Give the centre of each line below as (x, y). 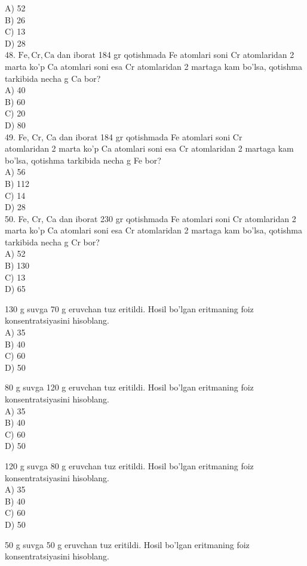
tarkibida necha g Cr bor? (52, 242)
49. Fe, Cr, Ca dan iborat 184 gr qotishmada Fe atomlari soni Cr (124, 136)
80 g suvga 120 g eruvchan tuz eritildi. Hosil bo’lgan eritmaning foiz (129, 387)
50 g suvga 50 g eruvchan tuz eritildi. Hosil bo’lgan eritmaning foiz (127, 544)
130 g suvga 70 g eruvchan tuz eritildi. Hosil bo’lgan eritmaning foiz (129, 308)
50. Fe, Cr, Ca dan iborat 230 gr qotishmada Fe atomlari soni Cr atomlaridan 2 (151, 218)
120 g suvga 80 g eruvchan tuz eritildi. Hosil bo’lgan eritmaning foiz (129, 465)
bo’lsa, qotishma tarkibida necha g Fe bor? (83, 160)
